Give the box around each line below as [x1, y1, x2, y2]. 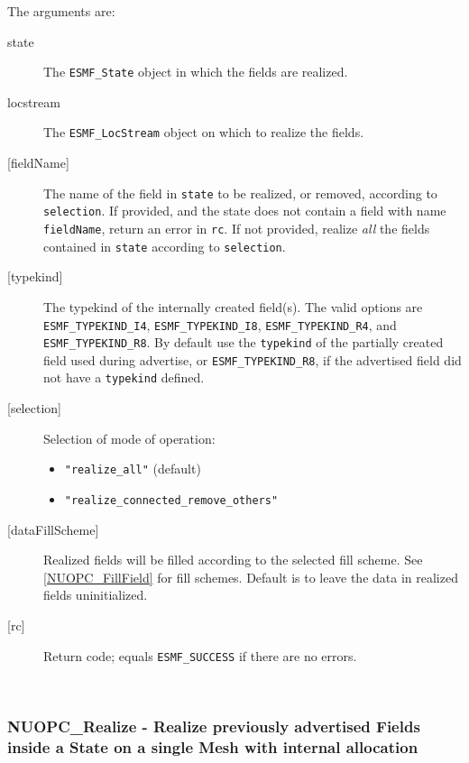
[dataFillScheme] [7, 519, 99, 538]
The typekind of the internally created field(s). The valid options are [43, 297, 423, 316]
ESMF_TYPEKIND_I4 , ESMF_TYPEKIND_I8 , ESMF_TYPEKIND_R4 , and [43, 315, 397, 334]
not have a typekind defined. [43, 368, 205, 387]
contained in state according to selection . [43, 236, 286, 255]
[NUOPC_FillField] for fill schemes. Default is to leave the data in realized [43, 567, 458, 586]
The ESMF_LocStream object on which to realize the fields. [43, 123, 364, 142]
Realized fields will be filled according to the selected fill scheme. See [43, 550, 423, 569]
